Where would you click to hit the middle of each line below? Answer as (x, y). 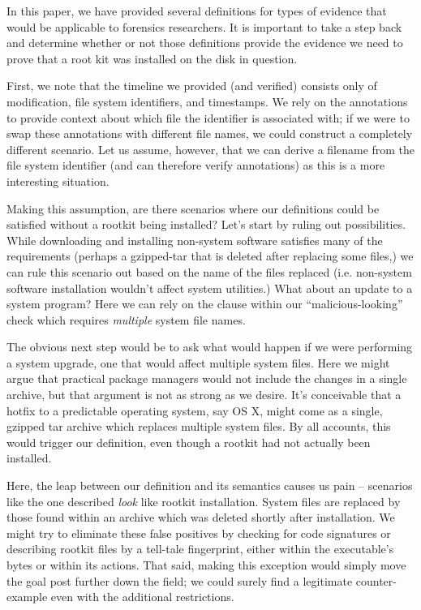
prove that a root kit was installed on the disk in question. (152, 58)
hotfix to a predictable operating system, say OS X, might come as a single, (195, 410)
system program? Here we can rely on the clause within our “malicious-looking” (205, 304)
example (27, 597)
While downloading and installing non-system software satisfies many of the (195, 240)
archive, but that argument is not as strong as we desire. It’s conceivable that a (204, 395)
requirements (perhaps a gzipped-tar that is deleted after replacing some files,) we (210, 256)
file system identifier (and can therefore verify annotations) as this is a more (196, 165)
